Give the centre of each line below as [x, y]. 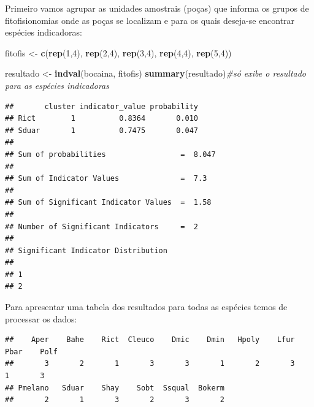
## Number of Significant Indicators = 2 [101, 226]
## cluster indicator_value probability [101, 106]
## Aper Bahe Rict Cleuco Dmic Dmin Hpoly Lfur [150, 340]
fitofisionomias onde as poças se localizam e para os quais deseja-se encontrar [150, 20]
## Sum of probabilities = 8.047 [110, 154]
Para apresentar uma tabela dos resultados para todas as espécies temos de [146, 307]
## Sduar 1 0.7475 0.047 [101, 130]
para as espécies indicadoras [57, 85]
